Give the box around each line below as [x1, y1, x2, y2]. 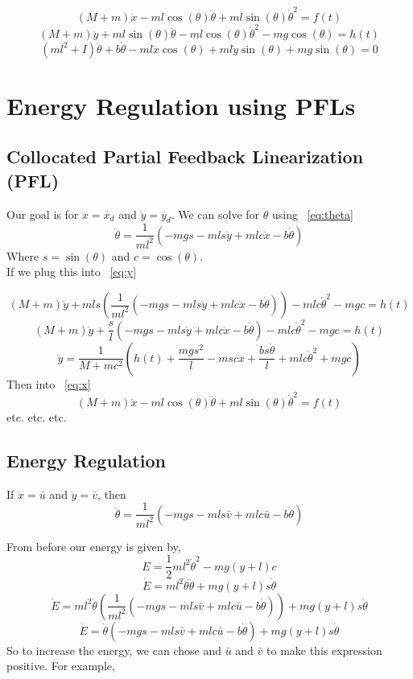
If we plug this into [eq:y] [6, 263, 137, 280]
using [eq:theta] [271, 205, 353, 222]
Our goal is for [6, 205, 79, 222]
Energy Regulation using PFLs [6, 88, 356, 121]
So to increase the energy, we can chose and [6, 641, 221, 658]
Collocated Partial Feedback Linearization [6, 144, 364, 169]
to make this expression [266, 641, 382, 658]
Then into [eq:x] [6, 375, 91, 392]
